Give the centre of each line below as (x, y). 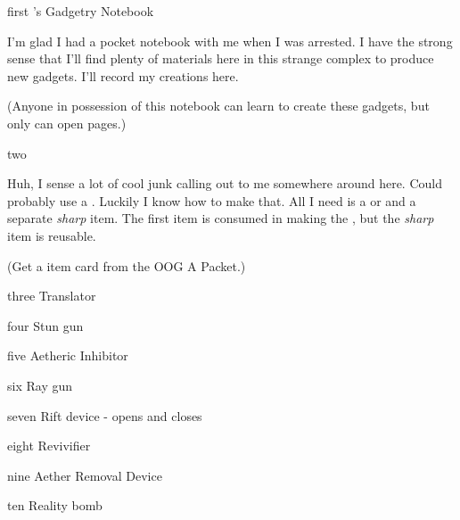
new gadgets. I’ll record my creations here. (123, 75)
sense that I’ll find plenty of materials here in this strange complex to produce (221, 58)
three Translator (52, 296)
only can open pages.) (67, 123)
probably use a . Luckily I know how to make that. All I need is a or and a (212, 200)
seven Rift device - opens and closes (105, 415)
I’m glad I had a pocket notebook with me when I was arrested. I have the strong (230, 41)
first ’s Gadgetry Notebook (81, 11)
